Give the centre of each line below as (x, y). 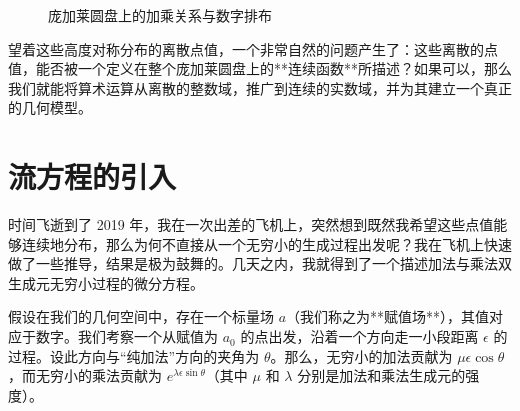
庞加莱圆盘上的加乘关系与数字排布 (160, 15)
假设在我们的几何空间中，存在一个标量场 (141, 316)
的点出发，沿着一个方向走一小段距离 (359, 336)
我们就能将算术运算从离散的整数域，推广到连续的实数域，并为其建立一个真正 (260, 87)
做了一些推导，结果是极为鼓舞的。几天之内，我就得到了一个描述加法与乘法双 (260, 263)
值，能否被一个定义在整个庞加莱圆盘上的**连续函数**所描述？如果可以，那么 (260, 68)
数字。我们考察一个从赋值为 (126, 336)
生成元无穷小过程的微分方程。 (106, 282)
